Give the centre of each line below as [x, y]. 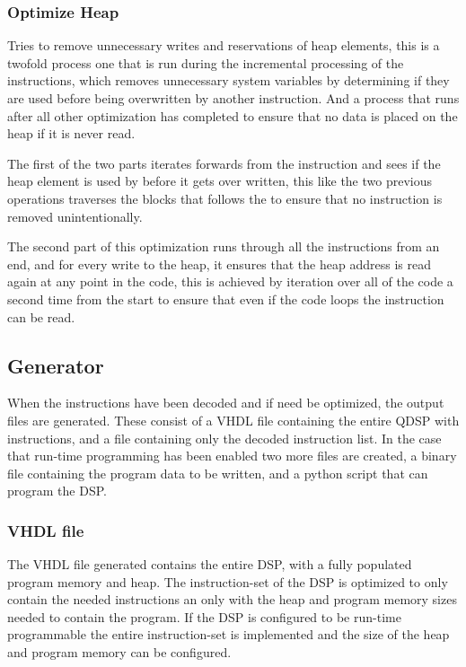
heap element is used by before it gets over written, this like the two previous [220, 181]
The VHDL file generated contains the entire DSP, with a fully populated [210, 564]
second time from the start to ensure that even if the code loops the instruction [226, 298]
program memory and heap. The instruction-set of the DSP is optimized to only [228, 581]
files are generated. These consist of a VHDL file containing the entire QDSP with [233, 420]
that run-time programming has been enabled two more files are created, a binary [232, 456]
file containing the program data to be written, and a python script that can [218, 473]
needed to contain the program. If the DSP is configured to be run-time [204, 616]
